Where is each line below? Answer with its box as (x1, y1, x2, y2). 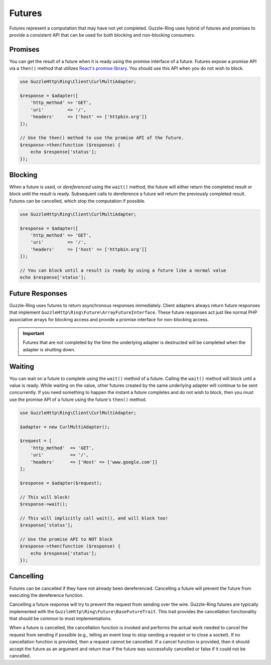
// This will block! (20, 494, 70, 500)
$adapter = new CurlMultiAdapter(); (20, 424, 110, 430)
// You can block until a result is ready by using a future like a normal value (20, 268, 227, 273)
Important (23, 330, 45, 336)
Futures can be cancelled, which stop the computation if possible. (9, 198, 146, 204)
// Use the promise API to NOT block (20, 536, 113, 542)
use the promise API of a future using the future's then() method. (9, 396, 147, 403)
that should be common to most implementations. (9, 615, 112, 622)
